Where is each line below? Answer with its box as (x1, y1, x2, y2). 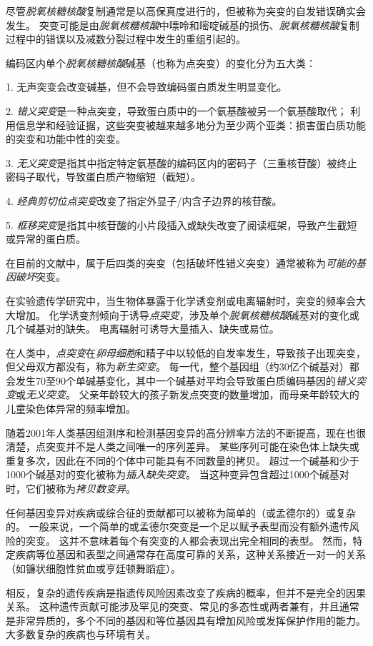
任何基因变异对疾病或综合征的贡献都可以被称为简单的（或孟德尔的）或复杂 (6, 505, 356, 520)
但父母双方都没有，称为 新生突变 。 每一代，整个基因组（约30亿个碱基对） (6, 359, 349, 374)
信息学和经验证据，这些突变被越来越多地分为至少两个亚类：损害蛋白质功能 (15, 117, 366, 132)
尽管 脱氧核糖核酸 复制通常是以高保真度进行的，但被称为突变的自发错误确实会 (6, 4, 366, 18)
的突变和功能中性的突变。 (6, 131, 126, 146)
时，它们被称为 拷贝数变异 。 (6, 481, 136, 496)
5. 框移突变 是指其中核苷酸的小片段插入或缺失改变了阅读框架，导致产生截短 (6, 217, 357, 232)
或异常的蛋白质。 (6, 231, 86, 246)
